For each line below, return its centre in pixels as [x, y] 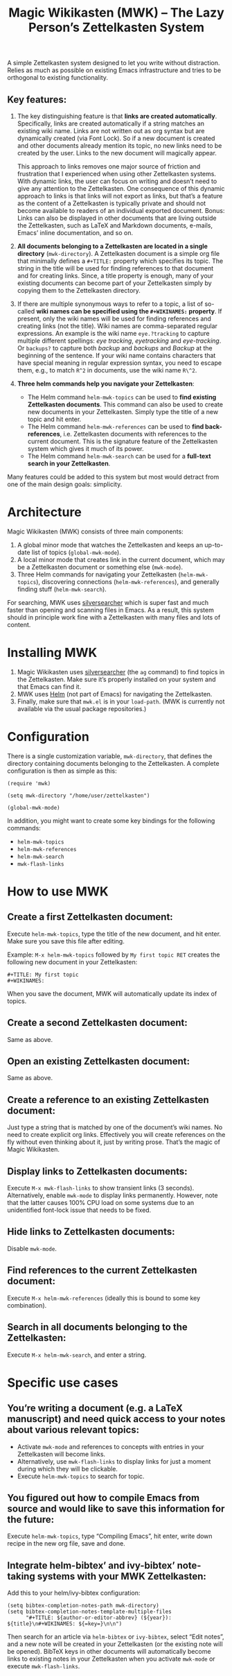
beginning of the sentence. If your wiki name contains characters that [116, 356]
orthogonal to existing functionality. [58, 78]
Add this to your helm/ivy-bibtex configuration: [74, 1593]
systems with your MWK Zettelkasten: [122, 1576]
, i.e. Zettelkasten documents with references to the [133, 434]
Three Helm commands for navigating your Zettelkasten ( [99, 574]
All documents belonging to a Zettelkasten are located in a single [112, 246]
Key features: [37, 100]
